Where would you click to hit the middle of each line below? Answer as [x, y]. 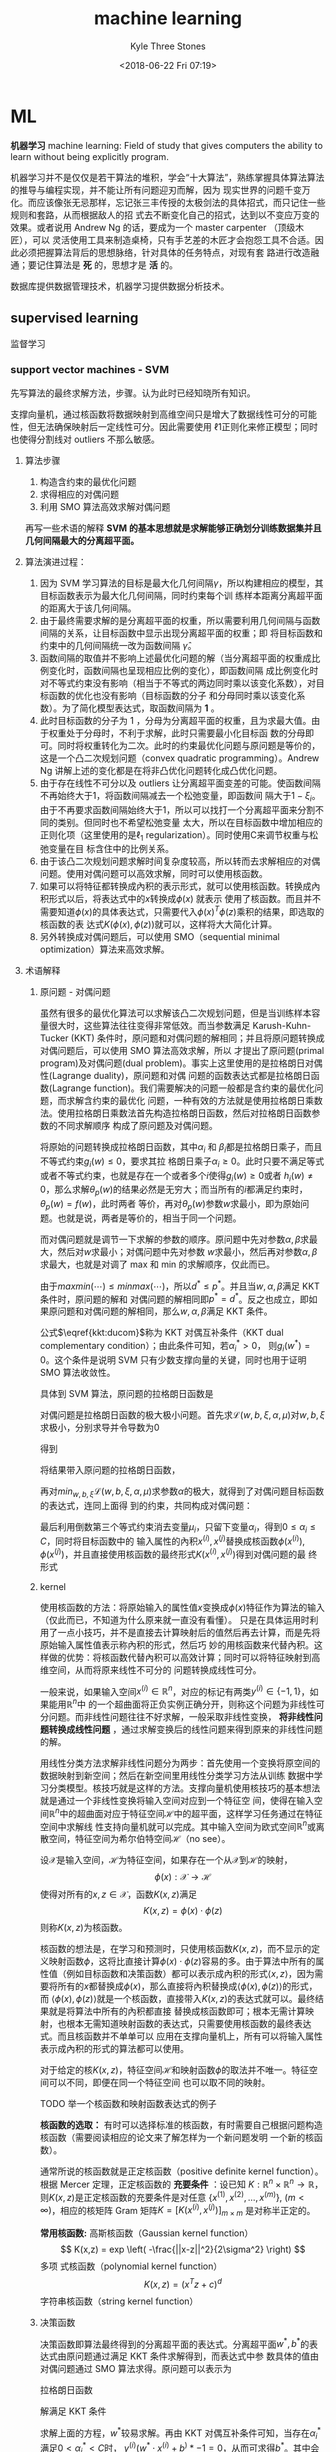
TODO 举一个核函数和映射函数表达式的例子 [128, 2104]
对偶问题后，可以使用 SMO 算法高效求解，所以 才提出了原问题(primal [182, 1051]
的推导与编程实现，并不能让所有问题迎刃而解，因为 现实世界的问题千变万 [160, 189]
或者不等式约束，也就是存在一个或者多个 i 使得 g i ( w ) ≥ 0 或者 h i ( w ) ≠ [176, 1176]
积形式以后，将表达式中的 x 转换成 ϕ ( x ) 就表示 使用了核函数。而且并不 [180, 899]
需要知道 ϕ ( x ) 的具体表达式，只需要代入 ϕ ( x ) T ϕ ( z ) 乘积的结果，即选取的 [182, 911]
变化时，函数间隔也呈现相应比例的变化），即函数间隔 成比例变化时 [183, 670]
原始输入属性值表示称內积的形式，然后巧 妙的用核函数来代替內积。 [177, 1644]
